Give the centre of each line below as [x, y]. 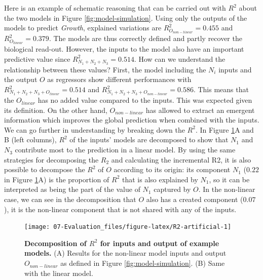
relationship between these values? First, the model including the [105, 69]
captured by [172, 189]
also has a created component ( [195, 199]
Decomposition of [55, 243]
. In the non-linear [227, 189]
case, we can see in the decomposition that [70, 199]
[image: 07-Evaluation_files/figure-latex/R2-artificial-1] [128, 227]
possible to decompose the [45, 169]
